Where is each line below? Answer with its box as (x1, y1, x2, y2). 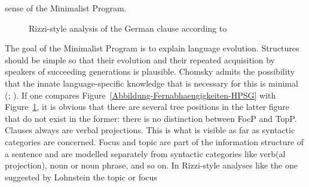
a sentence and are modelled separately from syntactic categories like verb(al (5, 147, 286, 160)
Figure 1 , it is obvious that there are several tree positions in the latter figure (5, 100, 290, 113)
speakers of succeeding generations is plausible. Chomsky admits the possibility (5, 65, 295, 78)
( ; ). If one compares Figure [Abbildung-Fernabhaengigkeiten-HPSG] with (5, 88, 276, 101)
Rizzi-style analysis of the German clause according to (29, 22, 227, 34)
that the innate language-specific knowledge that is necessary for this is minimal (5, 76, 298, 89)
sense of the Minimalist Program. (5, 2, 127, 14)
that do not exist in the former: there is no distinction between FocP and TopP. (5, 112, 297, 124)
